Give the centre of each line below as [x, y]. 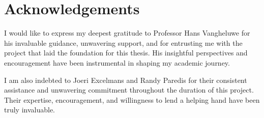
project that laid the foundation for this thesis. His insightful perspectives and [126, 53]
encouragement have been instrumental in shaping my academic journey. [117, 62]
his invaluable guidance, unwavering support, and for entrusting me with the [123, 42]
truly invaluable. [30, 110]
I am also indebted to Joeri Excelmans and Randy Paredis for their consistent [126, 80]
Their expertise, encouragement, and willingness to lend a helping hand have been [132, 99]
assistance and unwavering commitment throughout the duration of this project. [129, 90]
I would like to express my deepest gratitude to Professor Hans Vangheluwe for [127, 33]
